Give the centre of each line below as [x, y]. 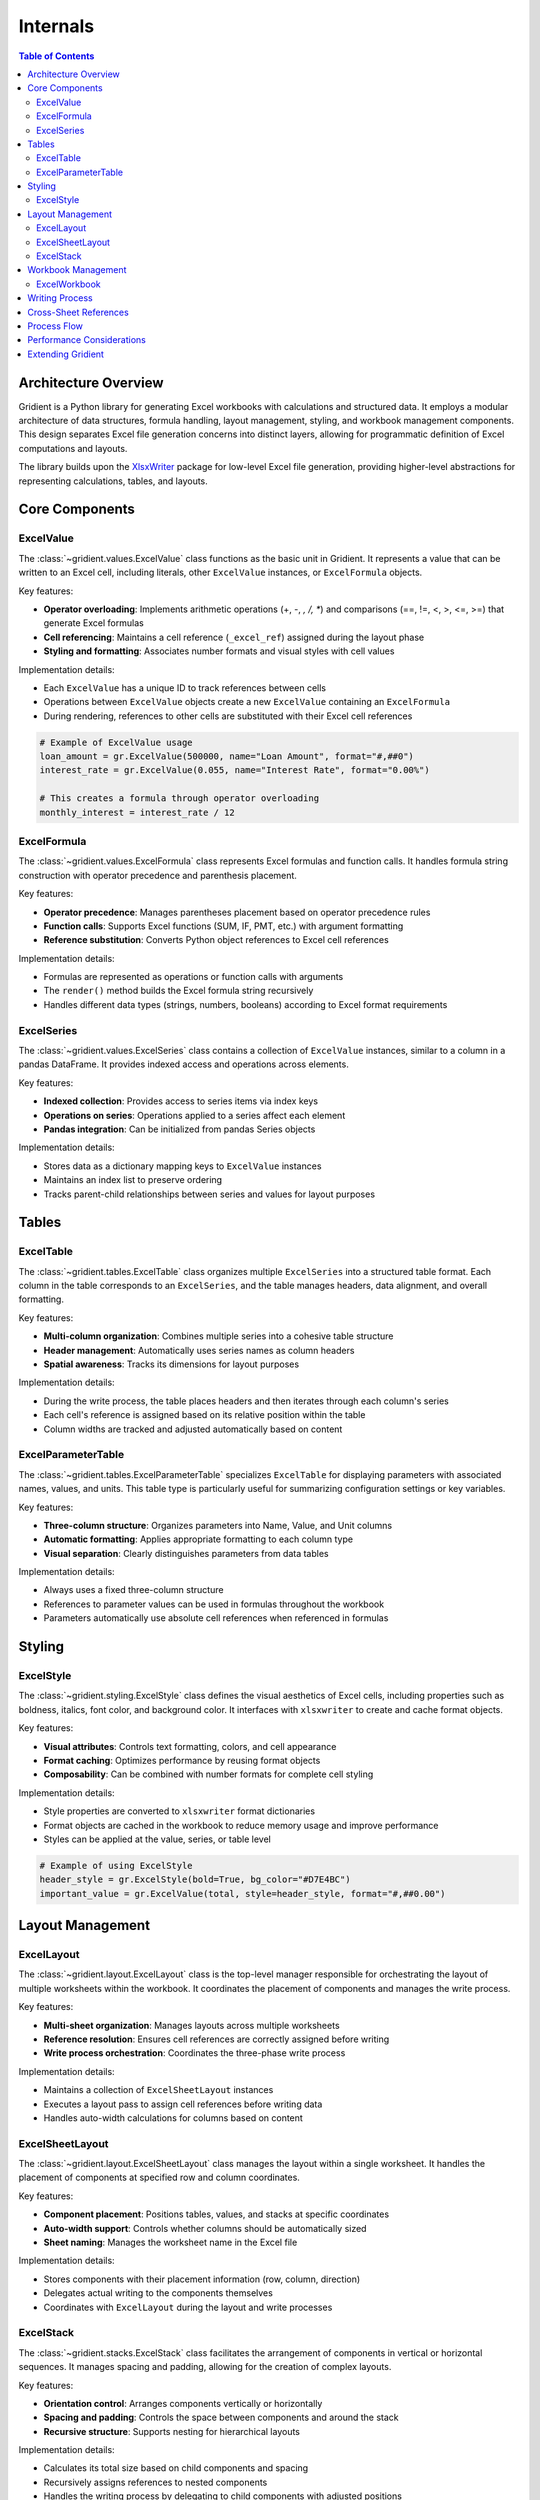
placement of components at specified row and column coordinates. [159, 2177]
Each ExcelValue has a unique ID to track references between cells [185, 687]
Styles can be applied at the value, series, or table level [157, 1839]
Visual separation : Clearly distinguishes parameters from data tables [186, 1553]
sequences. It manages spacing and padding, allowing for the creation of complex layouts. [205, 2367]
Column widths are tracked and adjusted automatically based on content [193, 1429]
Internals [56, 26]
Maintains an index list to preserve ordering [133, 1180]
